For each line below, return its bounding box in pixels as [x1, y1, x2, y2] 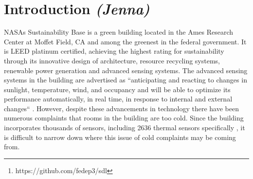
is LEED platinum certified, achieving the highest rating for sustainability [4, 46, 224, 56]
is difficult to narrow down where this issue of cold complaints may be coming [4, 132, 236, 142]
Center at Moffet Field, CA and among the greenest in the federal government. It [4, 36, 247, 46]
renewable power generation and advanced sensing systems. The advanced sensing [4, 65, 248, 75]
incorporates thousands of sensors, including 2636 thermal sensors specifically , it [4, 122, 245, 133]
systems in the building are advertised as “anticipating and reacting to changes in [4, 75, 247, 85]
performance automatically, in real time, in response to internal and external [4, 94, 233, 104]
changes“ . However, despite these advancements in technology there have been [4, 103, 239, 113]
